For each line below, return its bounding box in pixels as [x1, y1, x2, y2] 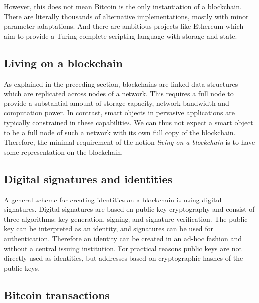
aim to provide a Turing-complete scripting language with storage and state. [4, 30, 237, 41]
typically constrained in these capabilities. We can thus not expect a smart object [4, 117, 253, 127]
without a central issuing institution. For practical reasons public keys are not [4, 243, 242, 253]
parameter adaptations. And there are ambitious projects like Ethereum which [4, 21, 244, 31]
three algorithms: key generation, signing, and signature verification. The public [4, 213, 248, 224]
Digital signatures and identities [4, 171, 173, 186]
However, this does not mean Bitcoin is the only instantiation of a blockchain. [4, 1, 242, 11]
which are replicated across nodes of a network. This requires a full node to [4, 88, 234, 99]
